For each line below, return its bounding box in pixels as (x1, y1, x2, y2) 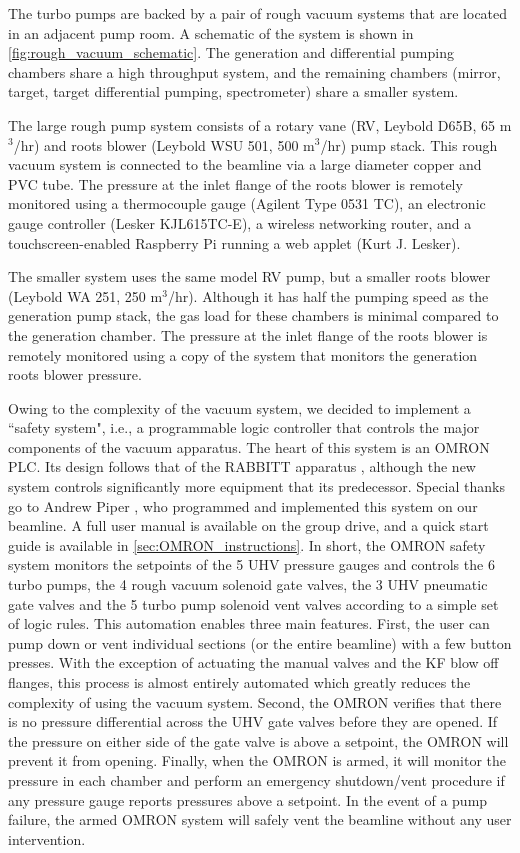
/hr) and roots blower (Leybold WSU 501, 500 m (13, 134, 315, 155)
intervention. (8, 828, 86, 849)
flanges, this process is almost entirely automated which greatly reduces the (8, 672, 471, 692)
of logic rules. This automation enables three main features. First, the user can (8, 613, 490, 634)
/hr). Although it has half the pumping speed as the (167, 285, 489, 306)
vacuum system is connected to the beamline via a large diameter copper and (8, 154, 482, 175)
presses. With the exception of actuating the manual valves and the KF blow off (8, 652, 499, 673)
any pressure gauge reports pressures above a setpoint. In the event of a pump (8, 789, 488, 810)
